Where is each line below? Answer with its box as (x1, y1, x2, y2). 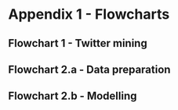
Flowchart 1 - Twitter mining (8, 37, 147, 50)
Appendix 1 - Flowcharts (8, 5, 170, 23)
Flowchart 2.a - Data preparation (8, 62, 171, 76)
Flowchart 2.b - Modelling (8, 90, 137, 103)
